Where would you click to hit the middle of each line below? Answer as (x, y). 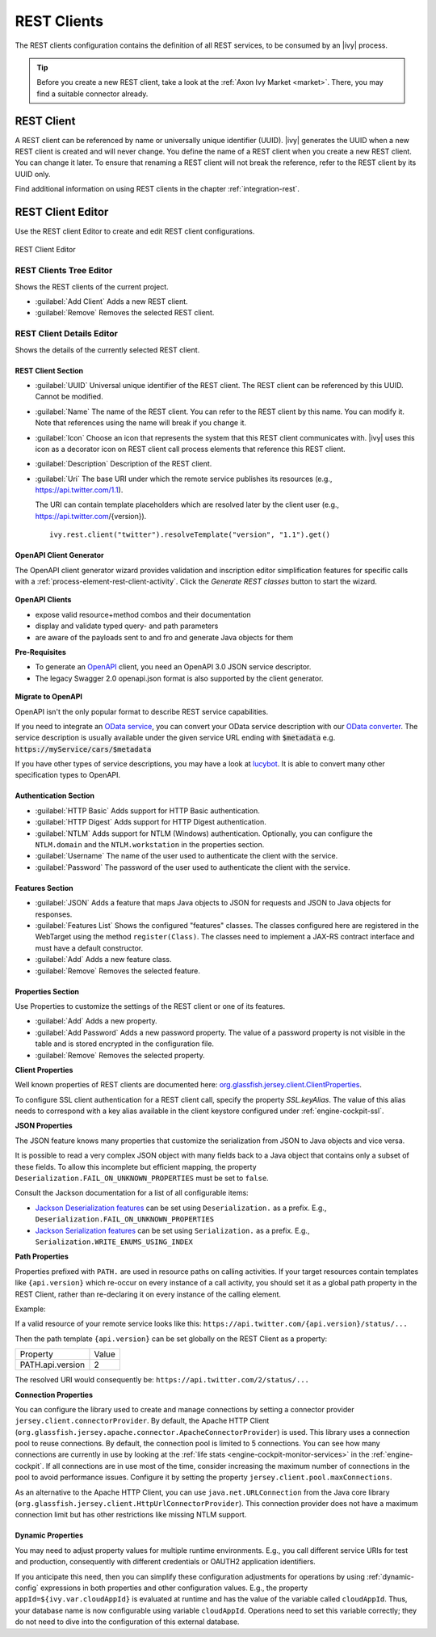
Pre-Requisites (40, 652)
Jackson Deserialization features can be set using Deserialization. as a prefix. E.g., (181, 1208)
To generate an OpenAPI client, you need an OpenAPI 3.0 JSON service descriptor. (173, 667)
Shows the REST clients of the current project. (92, 286)
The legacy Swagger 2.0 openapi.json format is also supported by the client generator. (179, 678)
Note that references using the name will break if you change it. (140, 423)
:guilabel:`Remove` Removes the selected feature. (118, 971)
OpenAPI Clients (43, 600)
